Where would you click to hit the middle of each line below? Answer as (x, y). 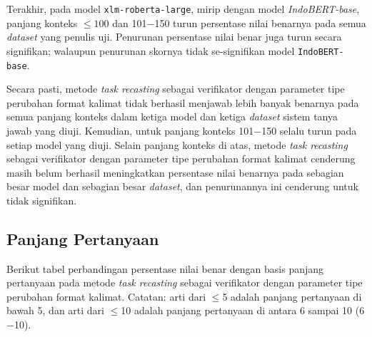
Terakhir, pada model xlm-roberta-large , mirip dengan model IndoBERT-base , (183, 9)
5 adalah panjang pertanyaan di (292, 296)
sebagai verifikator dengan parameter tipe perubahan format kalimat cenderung (181, 159)
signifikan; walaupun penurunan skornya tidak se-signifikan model (151, 50)
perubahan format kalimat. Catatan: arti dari (106, 296)
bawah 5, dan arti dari (55, 310)
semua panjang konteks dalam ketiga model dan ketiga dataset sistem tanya (172, 116)
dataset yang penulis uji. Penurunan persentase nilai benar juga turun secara (174, 37)
